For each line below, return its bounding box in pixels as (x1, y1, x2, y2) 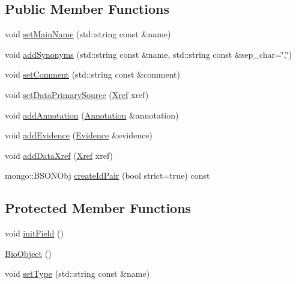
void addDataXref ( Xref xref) (5, 149, 113, 161)
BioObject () (5, 247, 52, 259)
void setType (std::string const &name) (5, 267, 150, 280)
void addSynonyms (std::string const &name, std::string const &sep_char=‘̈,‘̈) (5, 48, 292, 60)
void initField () (5, 227, 64, 239)
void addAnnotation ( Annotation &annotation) (5, 108, 179, 121)
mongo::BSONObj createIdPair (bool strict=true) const (5, 169, 210, 182)
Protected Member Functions (5, 199, 192, 217)
